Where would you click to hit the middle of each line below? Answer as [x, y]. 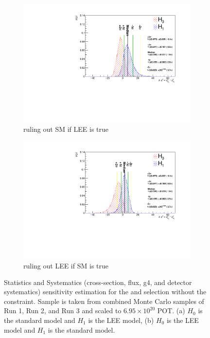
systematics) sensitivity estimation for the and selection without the [105, 292]
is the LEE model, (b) [121, 320]
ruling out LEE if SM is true [66, 266]
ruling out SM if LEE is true [66, 129]
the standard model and [40, 320]
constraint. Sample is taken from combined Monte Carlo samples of [104, 301]
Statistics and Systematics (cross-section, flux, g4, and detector [98, 282]
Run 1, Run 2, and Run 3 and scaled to [63, 311]
